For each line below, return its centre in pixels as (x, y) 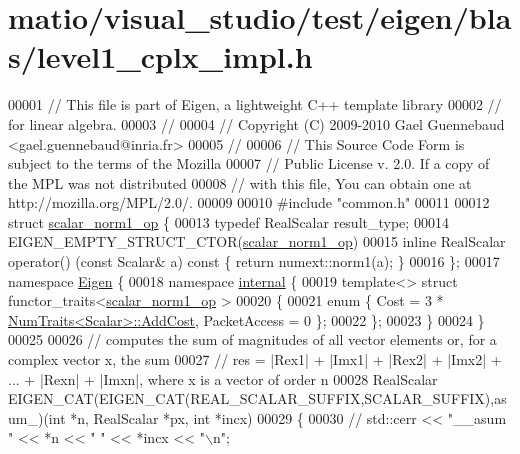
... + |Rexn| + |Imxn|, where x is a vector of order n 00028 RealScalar (223, 378)
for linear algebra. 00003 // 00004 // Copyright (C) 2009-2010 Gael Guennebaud (256, 123)
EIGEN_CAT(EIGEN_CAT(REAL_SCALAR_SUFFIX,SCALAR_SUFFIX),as (257, 398)
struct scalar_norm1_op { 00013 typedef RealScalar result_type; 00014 (228, 221)
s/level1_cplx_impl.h (160, 56)
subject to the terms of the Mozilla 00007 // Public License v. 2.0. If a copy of (249, 163)
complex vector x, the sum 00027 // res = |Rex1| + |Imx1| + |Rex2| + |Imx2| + (255, 359)
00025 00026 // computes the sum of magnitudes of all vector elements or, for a (252, 339)
